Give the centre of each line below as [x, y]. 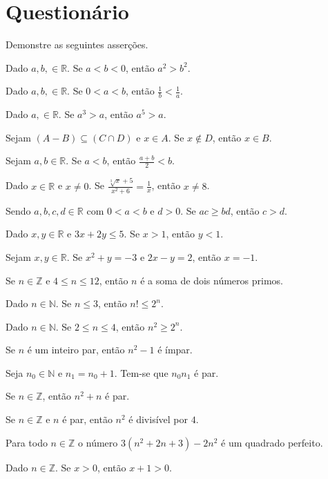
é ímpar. [175, 350]
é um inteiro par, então [76, 350]
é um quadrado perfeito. [272, 442]
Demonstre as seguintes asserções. [77, 45]
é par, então [87, 419]
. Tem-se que [141, 372]
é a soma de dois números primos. [212, 280]
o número [98, 442]
